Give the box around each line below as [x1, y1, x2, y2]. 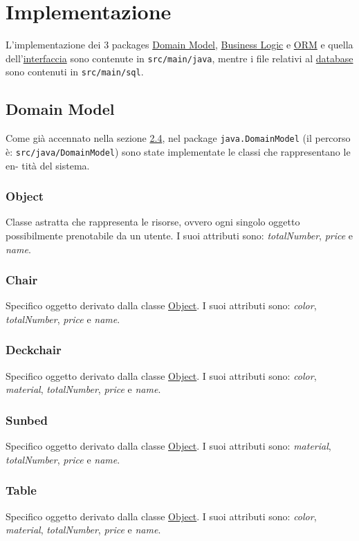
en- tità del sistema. [6, 158, 90, 172]
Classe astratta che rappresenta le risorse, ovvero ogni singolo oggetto [6, 214, 300, 229]
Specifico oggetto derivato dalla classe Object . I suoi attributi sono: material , [6, 439, 331, 453]
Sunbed [6, 411, 48, 428]
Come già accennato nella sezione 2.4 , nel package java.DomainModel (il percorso [6, 131, 351, 145]
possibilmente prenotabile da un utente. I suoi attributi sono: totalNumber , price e [6, 228, 353, 242]
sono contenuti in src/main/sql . [6, 64, 144, 79]
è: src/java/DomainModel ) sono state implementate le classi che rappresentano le [6, 144, 351, 158]
